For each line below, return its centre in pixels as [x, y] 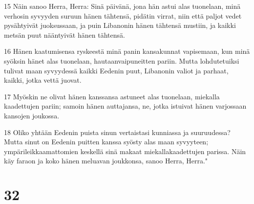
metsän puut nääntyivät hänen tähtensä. [64, 34]
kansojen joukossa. [32, 115]
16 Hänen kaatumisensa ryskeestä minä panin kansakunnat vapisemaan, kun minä [127, 51]
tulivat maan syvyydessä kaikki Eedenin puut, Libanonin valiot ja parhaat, [116, 70]
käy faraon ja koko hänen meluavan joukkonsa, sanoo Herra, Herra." [106, 161]
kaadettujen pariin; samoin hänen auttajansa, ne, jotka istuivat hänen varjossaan [125, 106]
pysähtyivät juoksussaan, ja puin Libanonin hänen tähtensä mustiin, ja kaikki [120, 25]
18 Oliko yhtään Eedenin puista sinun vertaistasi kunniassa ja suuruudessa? [117, 132]
